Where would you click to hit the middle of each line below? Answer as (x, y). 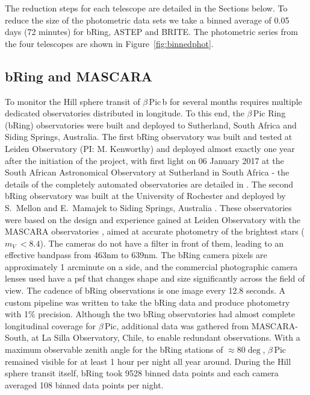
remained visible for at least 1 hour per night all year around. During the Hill (148, 361)
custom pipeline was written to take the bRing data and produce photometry (147, 302)
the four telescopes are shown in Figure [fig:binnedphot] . (109, 43)
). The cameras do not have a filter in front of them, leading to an (162, 243)
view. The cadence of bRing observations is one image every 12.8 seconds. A (145, 290)
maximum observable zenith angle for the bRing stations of (114, 349)
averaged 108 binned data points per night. (84, 384)
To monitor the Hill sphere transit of (73, 101)
